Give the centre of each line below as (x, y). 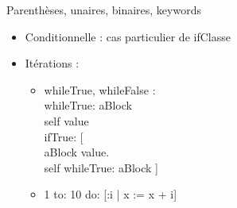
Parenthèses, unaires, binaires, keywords (104, 10)
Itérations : (52, 63)
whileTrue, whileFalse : (100, 89)
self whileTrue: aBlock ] (101, 167)
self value (66, 120)
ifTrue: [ (64, 136)
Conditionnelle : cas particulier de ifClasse (128, 36)
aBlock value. (77, 152)
